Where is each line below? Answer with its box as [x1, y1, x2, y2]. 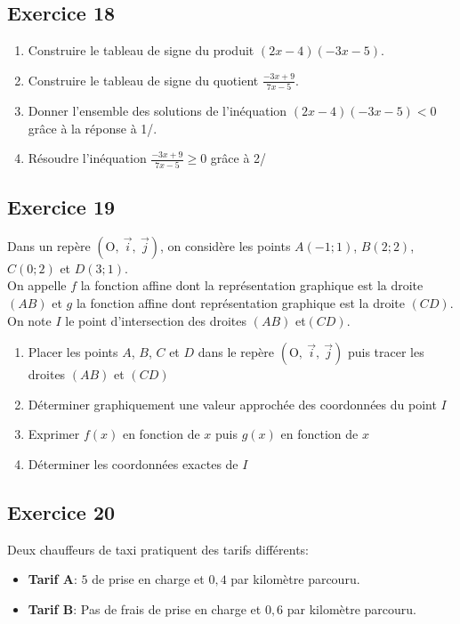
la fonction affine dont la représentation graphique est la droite [80, 276, 424, 295]
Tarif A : [28, 570, 77, 588]
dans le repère [198, 343, 275, 361]
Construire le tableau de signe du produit [28, 41, 254, 60]
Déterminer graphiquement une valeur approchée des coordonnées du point [28, 394, 437, 413]
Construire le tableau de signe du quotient [28, 70, 259, 89]
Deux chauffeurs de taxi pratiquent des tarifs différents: [7, 539, 309, 558]
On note [7, 311, 52, 329]
